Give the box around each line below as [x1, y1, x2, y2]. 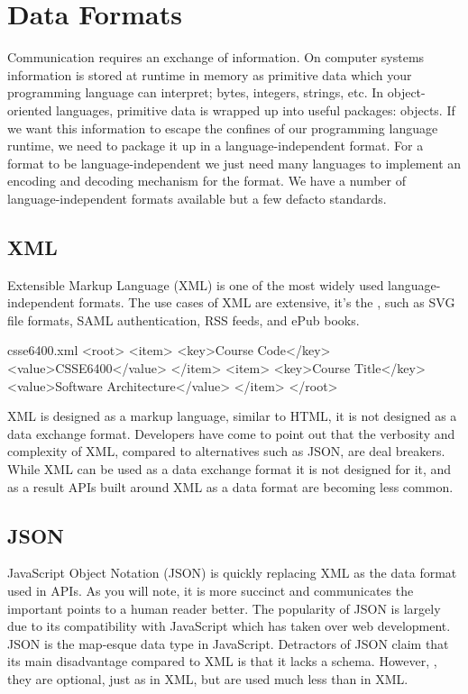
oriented [7, 100, 52, 119]
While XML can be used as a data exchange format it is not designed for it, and [7, 460, 452, 479]
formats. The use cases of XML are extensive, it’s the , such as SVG [78, 293, 455, 312]
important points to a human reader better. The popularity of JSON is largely [7, 598, 441, 617]
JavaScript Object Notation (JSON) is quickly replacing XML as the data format [7, 563, 457, 582]
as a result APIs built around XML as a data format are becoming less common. [7, 477, 454, 496]
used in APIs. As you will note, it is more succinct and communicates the [7, 581, 414, 599]
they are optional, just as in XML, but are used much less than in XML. [7, 669, 408, 688]
